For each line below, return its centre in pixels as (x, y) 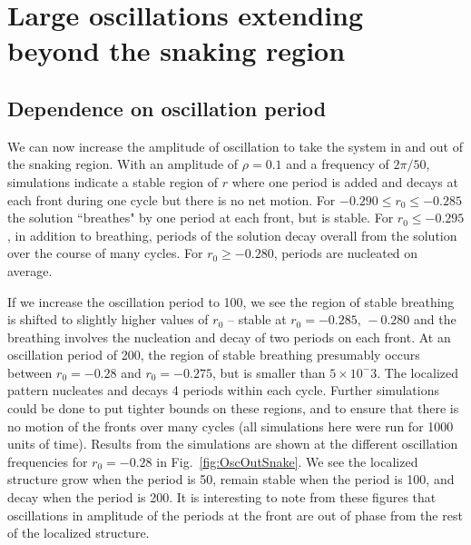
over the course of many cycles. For (105, 253)
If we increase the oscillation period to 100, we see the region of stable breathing (231, 301)
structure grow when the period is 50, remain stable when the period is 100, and (231, 479)
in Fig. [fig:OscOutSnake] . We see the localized (287, 461)
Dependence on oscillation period (167, 108)
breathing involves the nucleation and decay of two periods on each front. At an (229, 337)
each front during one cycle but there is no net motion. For (172, 199)
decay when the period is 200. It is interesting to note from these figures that (222, 497)
